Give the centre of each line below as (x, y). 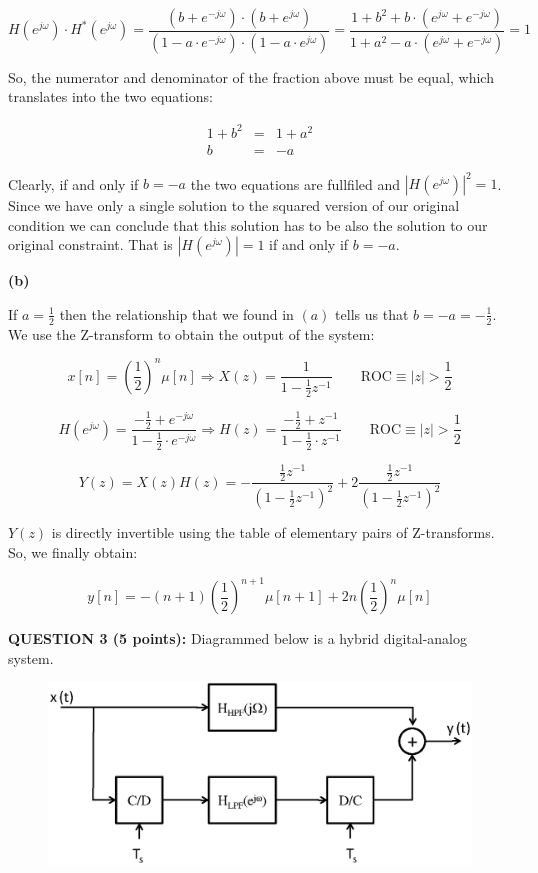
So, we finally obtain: (73, 552)
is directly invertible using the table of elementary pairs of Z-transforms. (273, 532)
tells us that (372, 313)
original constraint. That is (90, 244)
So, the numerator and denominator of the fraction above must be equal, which (251, 76)
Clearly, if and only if (73, 183)
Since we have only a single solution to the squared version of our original (234, 205)
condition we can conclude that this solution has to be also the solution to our (248, 224)
